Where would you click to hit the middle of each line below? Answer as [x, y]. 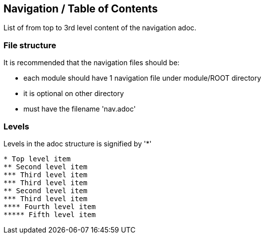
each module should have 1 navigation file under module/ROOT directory [142, 78]
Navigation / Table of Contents [81, 9]
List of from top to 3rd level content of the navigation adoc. [100, 28]
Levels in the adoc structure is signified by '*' [78, 143]
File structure [30, 45]
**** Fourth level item [50, 206]
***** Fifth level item [50, 214]
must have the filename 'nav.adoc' [80, 109]
